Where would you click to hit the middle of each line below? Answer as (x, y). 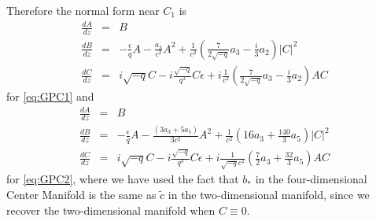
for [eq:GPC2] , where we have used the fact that (123, 179)
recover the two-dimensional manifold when (111, 210)
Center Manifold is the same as (81, 194)
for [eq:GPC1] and (50, 96)
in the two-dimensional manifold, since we (269, 194)
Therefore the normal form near (83, 10)
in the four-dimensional (311, 179)
